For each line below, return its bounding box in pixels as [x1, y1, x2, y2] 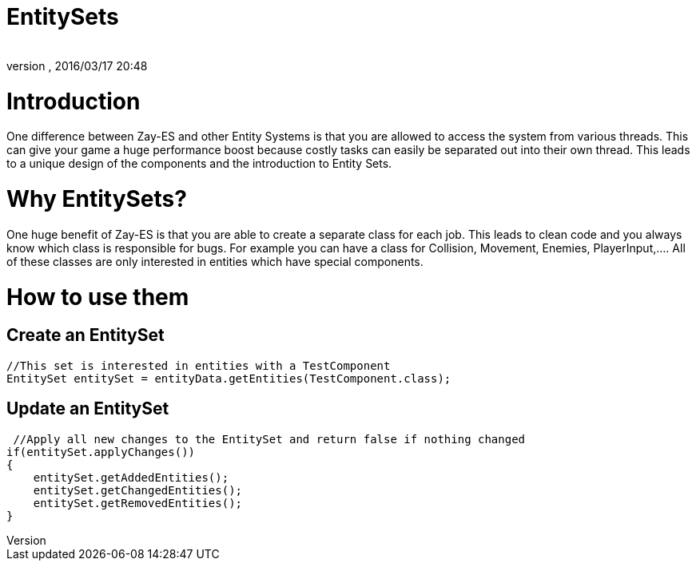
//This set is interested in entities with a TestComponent [6, 359, 391, 372]
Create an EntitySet [6, 325, 165, 346]
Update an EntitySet [6, 398, 169, 419]
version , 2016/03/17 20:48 [6, 58, 148, 73]
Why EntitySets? [6, 185, 187, 212]
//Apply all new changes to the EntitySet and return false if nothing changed [13, 432, 526, 446]
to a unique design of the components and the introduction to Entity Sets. [6, 157, 392, 171]
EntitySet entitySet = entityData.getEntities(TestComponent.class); [6, 371, 451, 385]
